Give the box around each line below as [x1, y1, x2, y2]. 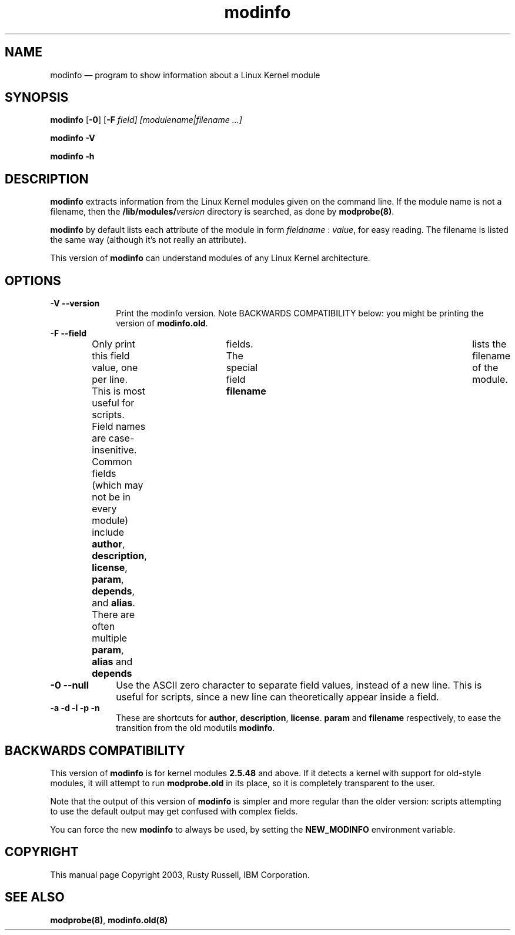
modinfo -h [50, 151, 95, 162]
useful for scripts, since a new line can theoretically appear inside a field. [116, 691, 439, 703]
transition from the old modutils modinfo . [116, 723, 275, 733]
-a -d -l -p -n [50, 703, 100, 713]
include [92, 526, 125, 539]
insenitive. [92, 444, 137, 456]
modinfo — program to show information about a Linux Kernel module [50, 69, 320, 80]
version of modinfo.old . [116, 318, 208, 329]
